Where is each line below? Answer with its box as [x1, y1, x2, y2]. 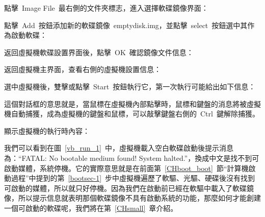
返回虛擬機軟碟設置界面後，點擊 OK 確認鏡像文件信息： [4, 46, 194, 57]
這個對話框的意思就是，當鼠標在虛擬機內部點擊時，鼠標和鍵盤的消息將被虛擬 [4, 98, 261, 109]
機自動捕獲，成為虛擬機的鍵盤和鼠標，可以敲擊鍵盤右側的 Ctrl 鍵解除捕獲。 [4, 108, 259, 119]
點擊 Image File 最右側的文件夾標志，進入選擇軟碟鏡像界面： [4, 3, 208, 13]
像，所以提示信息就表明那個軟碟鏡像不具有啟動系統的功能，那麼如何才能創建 [4, 192, 261, 203]
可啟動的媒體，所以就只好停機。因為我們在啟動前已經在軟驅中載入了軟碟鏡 [4, 182, 254, 193]
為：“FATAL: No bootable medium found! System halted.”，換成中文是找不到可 [4, 152, 259, 163]
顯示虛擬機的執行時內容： [4, 125, 90, 136]
